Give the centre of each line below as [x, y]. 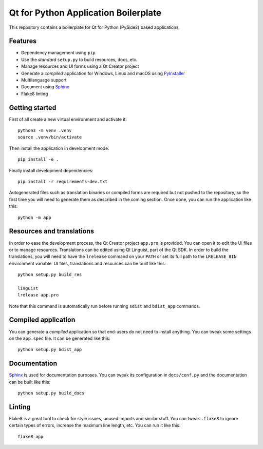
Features [23, 41]
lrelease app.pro [38, 295]
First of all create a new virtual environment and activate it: [68, 119]
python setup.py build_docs [51, 393]
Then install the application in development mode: [59, 148]
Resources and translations [52, 231]
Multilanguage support [44, 80]
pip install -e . [38, 159]
